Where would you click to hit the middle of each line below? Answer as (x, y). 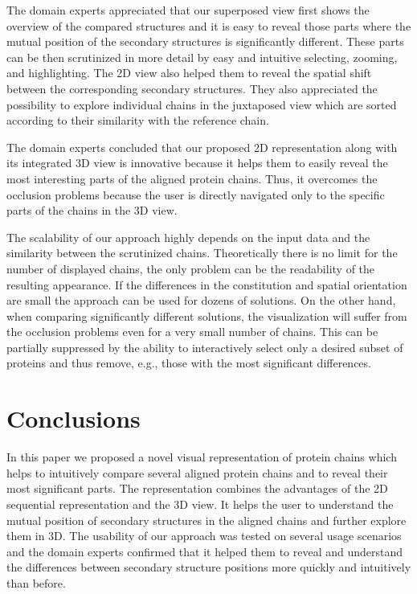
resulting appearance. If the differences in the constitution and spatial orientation (207, 284)
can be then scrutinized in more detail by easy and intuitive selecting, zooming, (202, 57)
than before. (36, 582)
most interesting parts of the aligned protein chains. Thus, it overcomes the (192, 178)
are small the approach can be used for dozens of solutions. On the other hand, (201, 300)
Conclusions (74, 418)
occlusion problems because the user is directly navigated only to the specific (196, 194)
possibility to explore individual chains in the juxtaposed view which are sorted (202, 104)
